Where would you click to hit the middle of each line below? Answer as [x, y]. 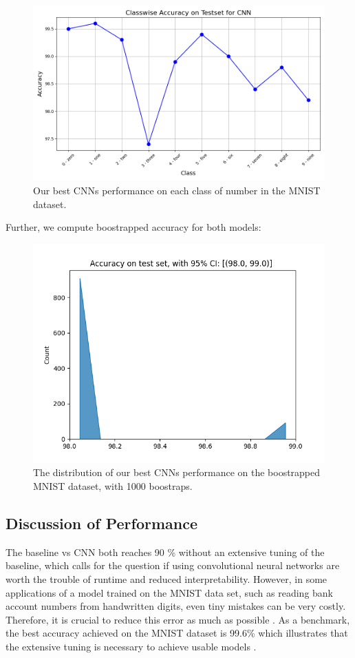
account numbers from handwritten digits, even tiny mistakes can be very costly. [176, 606]
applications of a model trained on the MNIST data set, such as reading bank [170, 592]
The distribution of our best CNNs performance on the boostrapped [177, 472]
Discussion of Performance [102, 523]
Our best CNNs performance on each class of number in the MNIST [177, 190]
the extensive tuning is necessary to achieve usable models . [131, 646]
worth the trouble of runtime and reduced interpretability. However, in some [166, 578]
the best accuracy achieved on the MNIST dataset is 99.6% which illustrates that [177, 633]
